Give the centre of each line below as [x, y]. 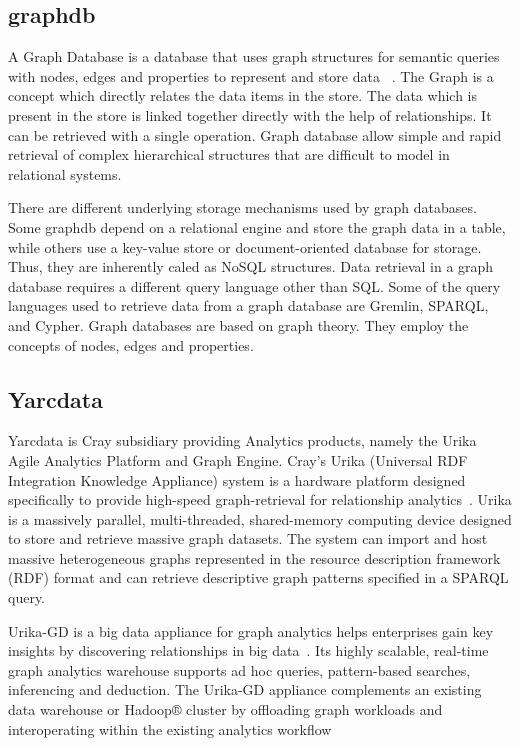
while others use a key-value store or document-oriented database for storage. [245, 246]
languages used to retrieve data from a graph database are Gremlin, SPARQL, [248, 305]
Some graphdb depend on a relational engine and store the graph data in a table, [257, 226]
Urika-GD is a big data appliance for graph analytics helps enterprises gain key [251, 630]
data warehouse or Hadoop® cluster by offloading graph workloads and [225, 709]
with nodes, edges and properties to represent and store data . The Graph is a [251, 75]
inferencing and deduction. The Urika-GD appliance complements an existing [245, 689]
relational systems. [65, 173]
